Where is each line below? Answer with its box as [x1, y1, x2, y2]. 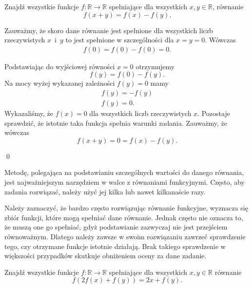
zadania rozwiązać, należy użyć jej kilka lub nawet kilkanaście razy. [4, 186, 206, 196]
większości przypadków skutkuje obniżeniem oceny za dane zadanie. [4, 250, 207, 261]
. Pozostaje [197, 108, 230, 118]
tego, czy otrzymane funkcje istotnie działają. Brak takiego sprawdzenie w [4, 241, 226, 251]
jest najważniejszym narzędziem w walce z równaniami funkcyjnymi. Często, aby [4, 177, 245, 187]
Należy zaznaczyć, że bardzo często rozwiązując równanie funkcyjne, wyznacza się [4, 203, 248, 213]
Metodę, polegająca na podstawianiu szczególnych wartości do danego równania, [4, 167, 244, 177]
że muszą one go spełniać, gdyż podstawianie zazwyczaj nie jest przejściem [4, 222, 228, 232]
